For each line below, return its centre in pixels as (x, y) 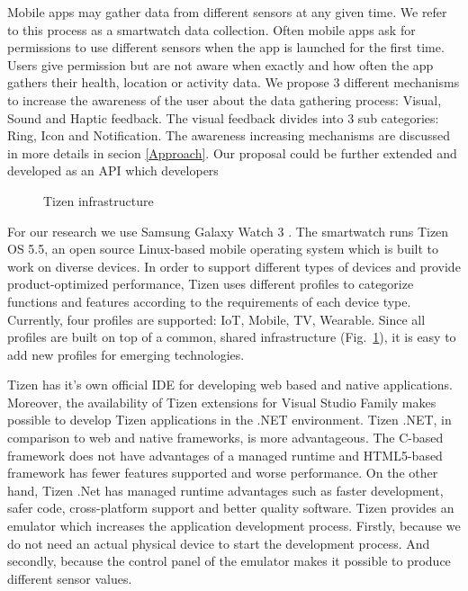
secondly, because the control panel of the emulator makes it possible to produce (229, 561)
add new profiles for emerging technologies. (126, 354)
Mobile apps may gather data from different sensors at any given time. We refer (227, 12)
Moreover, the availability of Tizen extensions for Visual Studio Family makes (222, 402)
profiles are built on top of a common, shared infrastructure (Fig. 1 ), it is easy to (232, 337)
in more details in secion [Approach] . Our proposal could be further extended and (232, 152)
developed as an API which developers (113, 170)
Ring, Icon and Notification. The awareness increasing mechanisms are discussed (229, 135)
